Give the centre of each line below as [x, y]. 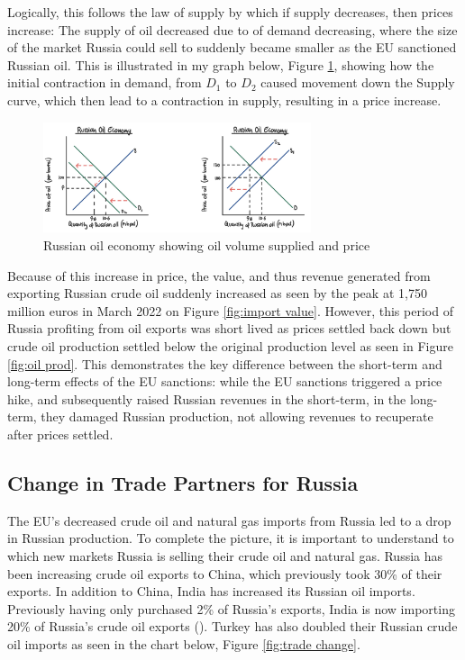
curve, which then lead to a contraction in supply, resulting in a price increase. [224, 99]
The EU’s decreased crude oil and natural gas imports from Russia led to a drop [229, 520]
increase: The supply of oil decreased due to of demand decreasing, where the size [232, 29]
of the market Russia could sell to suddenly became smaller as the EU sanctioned [232, 47]
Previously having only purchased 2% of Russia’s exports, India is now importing [231, 608]
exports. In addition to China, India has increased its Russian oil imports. [211, 591]
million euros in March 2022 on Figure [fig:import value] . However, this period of [230, 310]
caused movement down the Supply [358, 82]
